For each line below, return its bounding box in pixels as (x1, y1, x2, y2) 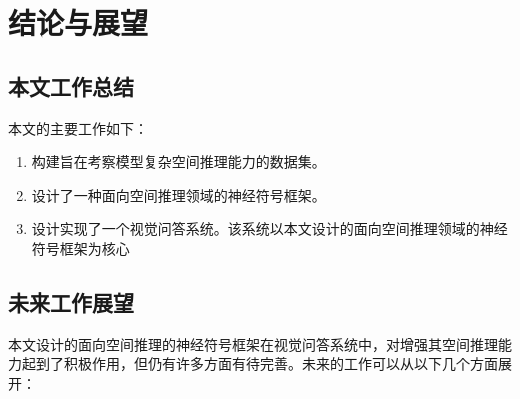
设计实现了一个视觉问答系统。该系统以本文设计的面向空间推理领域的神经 (31, 218, 508, 239)
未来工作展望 (8, 286, 134, 317)
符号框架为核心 (31, 237, 130, 258)
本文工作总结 (8, 70, 134, 101)
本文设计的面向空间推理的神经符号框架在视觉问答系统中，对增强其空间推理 (8, 333, 498, 354)
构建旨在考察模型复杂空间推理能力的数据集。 (31, 151, 326, 172)
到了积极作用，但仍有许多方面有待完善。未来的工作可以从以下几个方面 (35, 353, 498, 374)
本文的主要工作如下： (8, 117, 148, 138)
